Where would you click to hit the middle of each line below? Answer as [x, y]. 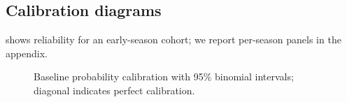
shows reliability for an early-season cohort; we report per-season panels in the [173, 39]
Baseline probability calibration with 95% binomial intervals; [164, 76]
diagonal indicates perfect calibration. [114, 90]
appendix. [27, 53]
